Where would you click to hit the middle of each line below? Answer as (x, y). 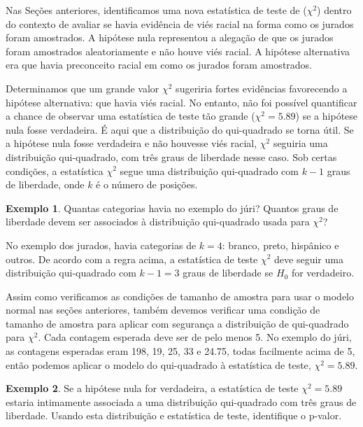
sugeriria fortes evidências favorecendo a (262, 88)
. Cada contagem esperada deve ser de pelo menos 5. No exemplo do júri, (195, 337)
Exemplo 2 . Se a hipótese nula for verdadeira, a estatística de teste (152, 388)
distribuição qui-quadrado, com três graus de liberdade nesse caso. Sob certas (171, 156)
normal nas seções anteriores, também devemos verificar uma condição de (163, 310)
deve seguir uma (309, 259)
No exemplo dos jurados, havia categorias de (101, 245)
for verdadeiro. (323, 273)
